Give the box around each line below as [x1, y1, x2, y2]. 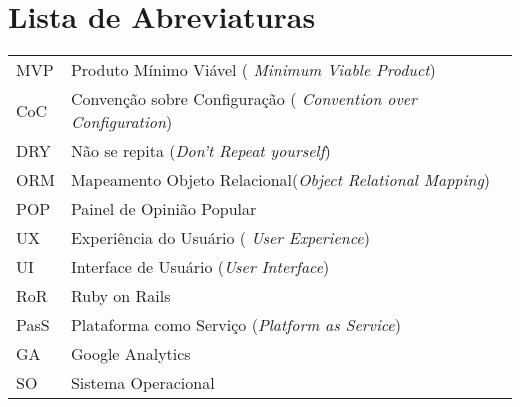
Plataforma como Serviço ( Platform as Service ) [70, 313, 401, 337]
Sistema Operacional [70, 371, 215, 395]
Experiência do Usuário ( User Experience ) [70, 226, 370, 250]
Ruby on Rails [70, 284, 171, 308]
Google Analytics [70, 342, 191, 366]
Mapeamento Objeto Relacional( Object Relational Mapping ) [70, 168, 491, 192]
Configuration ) [70, 110, 173, 134]
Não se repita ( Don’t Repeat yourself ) [70, 139, 331, 163]
